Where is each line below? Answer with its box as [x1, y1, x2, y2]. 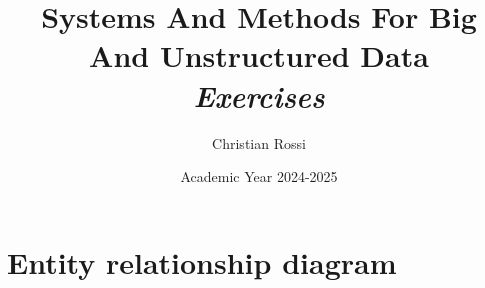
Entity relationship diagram [7, 241, 397, 282]
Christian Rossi [212, 132, 306, 153]
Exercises [193, 74, 325, 116]
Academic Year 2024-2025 [180, 166, 338, 187]
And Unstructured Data [89, 35, 429, 76]
